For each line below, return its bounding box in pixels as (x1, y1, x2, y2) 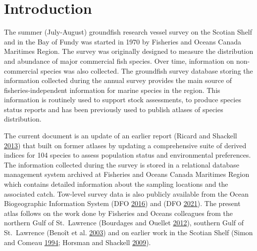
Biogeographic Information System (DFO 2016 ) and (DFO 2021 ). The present (4, 198, 241, 209)
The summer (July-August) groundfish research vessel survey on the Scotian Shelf (4, 27, 253, 37)
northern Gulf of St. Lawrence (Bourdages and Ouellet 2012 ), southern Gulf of (4, 217, 244, 228)
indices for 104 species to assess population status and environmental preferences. (4, 150, 251, 160)
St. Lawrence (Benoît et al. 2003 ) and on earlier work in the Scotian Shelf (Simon (4, 227, 253, 237)
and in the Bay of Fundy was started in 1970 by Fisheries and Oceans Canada (4, 36, 241, 46)
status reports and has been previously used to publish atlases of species (4, 104, 223, 114)
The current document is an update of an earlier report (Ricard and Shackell (4, 130, 237, 141)
